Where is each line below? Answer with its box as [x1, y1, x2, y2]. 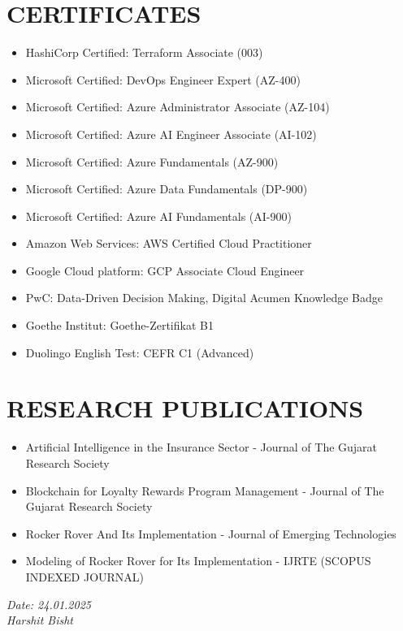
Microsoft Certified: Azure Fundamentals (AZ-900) [25, 153, 279, 170]
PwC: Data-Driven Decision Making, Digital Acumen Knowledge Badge [25, 289, 383, 306]
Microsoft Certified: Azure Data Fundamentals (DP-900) [25, 180, 308, 197]
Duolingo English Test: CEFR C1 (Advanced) [25, 344, 254, 361]
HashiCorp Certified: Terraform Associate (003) [25, 44, 263, 61]
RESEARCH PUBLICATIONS [6, 391, 364, 425]
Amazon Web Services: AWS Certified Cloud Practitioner [25, 235, 312, 252]
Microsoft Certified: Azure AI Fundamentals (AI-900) [25, 207, 292, 224]
